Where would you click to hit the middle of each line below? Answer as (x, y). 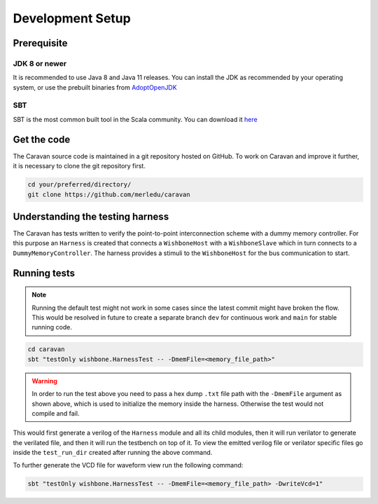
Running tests (44, 273)
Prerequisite (40, 43)
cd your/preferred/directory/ (79, 185)
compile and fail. (56, 413)
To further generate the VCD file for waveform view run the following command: (128, 465)
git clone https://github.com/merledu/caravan (109, 194)
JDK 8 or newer (40, 63)
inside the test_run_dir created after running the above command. (113, 453)
